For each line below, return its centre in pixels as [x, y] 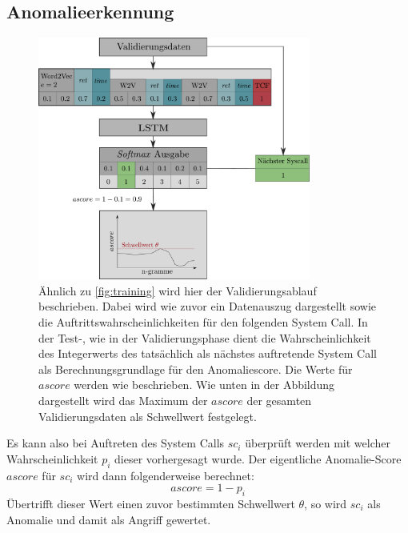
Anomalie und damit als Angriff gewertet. [109, 519]
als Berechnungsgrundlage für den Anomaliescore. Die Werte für [196, 369]
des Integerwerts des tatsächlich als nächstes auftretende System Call [208, 353]
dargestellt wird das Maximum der [123, 401]
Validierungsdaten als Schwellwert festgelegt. [148, 416]
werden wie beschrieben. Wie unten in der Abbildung [204, 385]
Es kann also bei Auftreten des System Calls [116, 443]
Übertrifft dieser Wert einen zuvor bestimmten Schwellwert [151, 503]
